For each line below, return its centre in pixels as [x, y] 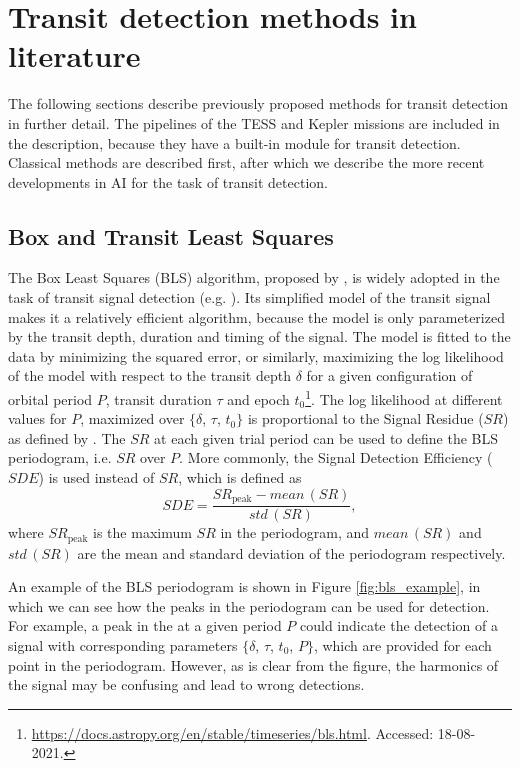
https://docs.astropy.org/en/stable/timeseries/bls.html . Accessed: [232, 732]
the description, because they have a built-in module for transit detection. [234, 142]
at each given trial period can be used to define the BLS [326, 437]
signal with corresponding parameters [123, 644]
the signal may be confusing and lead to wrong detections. [186, 684]
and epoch [258, 398]
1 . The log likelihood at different [404, 397]
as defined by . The [67, 437]
